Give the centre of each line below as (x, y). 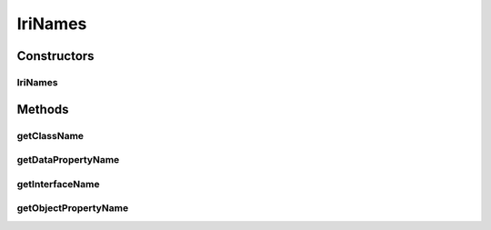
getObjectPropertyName (73, 208)
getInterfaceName (58, 184)
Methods (43, 109)
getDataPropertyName (68, 160)
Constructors (55, 56)
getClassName (50, 135)
